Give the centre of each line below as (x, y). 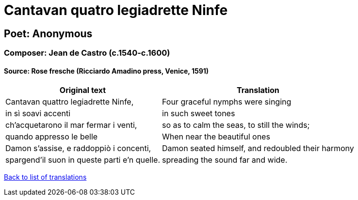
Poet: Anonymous (48, 33)
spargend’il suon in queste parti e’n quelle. (83, 160)
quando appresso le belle (52, 137)
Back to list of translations (45, 177)
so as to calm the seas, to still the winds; (236, 125)
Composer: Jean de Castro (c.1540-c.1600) (87, 53)
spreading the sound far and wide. (225, 160)
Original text (83, 90)
